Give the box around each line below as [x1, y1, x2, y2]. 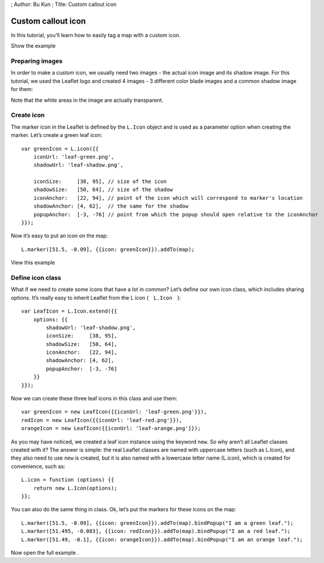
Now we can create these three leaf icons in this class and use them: [11, 395, 177, 402]
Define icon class [11, 273, 62, 281]
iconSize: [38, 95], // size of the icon [33, 178, 167, 185]
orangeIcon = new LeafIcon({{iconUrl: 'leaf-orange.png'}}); [21, 425, 201, 432]
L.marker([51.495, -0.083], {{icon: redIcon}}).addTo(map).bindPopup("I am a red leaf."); [21, 528, 291, 535]
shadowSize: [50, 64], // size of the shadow [33, 186, 173, 193]
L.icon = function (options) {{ [21, 477, 114, 483]
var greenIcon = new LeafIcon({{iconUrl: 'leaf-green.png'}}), [21, 408, 207, 415]
